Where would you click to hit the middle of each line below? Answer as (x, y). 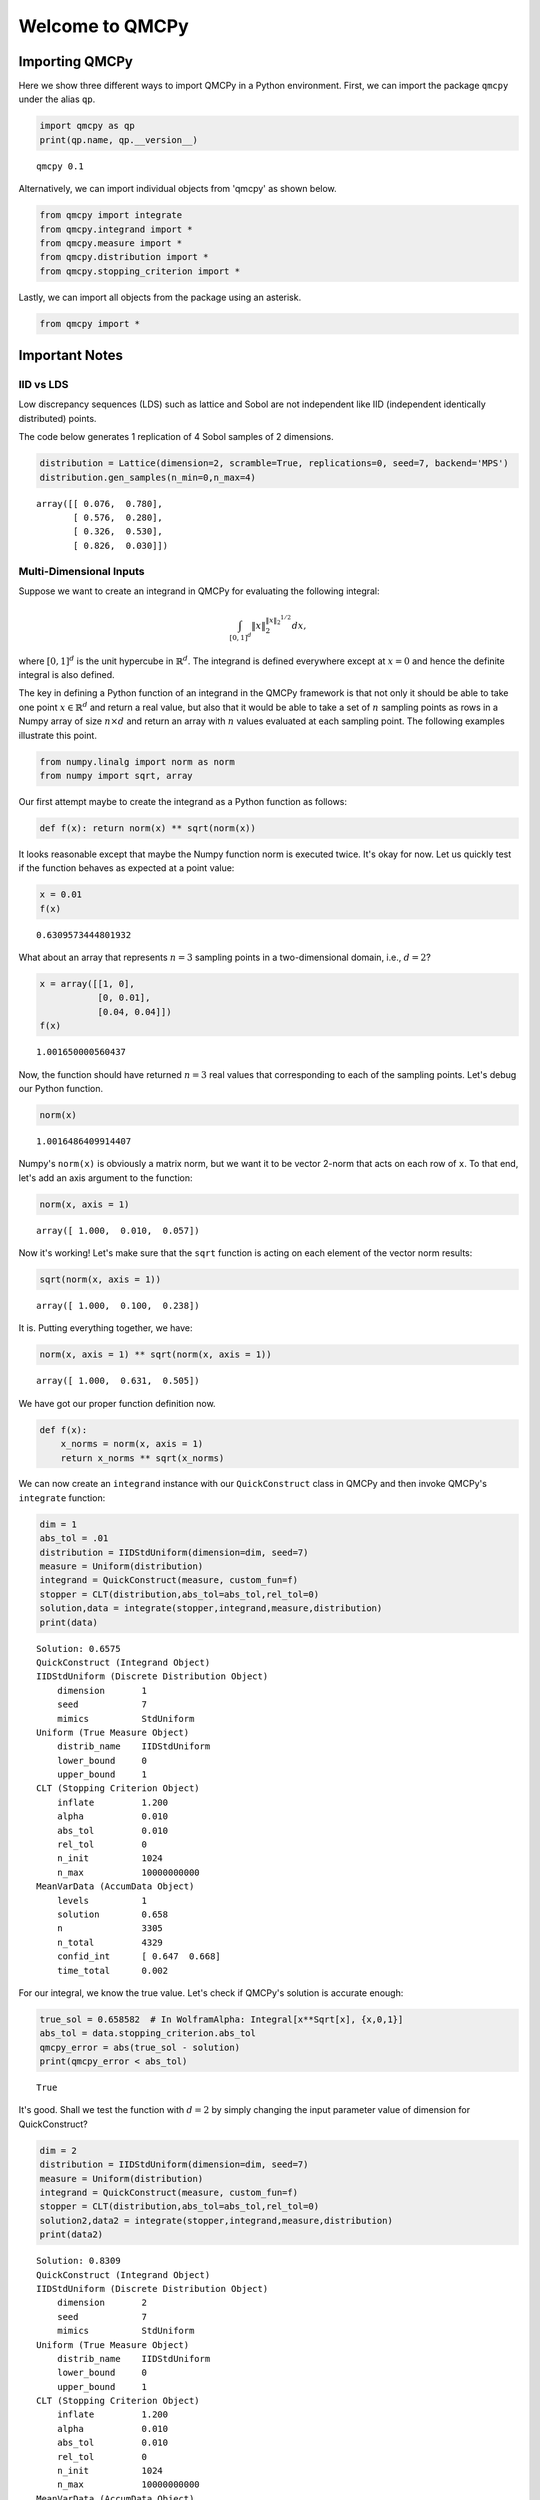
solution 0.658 (112, 1914)
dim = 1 (58, 1524)
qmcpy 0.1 (60, 166)
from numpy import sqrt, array (116, 775)
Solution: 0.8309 (78, 2261)
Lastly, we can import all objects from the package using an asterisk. (160, 297)
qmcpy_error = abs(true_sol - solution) (139, 2047)
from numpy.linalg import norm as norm (137, 761)
